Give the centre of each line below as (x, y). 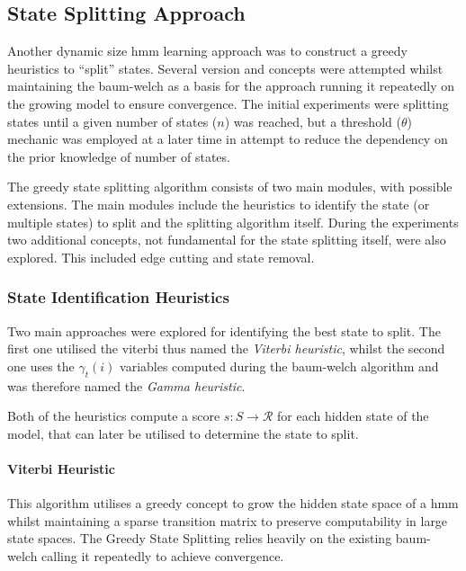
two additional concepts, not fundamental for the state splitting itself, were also (227, 240)
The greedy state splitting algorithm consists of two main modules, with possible (230, 187)
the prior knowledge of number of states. (119, 156)
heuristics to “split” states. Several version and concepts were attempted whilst (225, 68)
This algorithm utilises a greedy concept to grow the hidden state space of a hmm (233, 503)
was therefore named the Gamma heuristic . (126, 385)
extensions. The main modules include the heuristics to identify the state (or (219, 204)
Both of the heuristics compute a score (114, 416)
